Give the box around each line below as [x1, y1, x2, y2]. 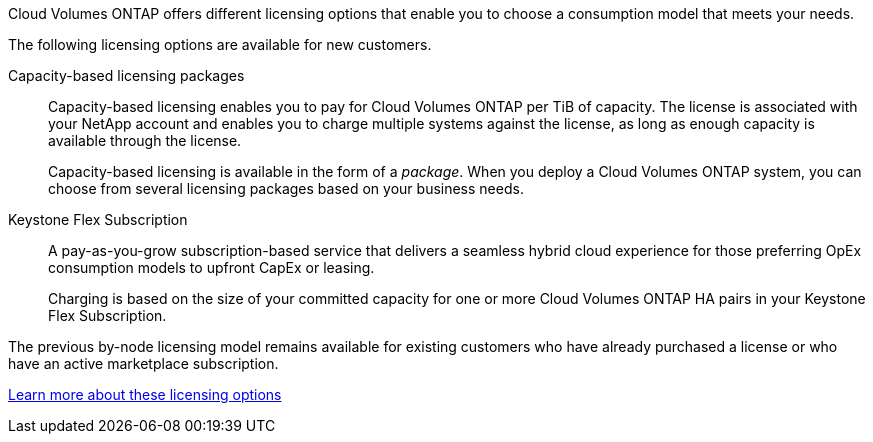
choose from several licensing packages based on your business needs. [48, 180, 524, 197]
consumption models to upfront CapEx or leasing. [48, 259, 375, 276]
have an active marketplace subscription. [8, 355, 279, 372]
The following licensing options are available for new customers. [8, 36, 432, 53]
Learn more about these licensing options [8, 386, 282, 403]
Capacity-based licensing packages [8, 67, 245, 84]
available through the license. [48, 132, 242, 149]
